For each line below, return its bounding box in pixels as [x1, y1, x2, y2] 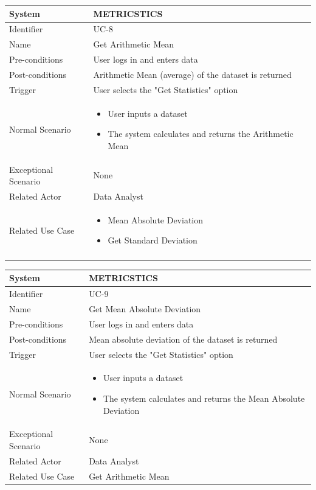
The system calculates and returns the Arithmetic [108, 127, 294, 140]
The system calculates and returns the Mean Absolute [103, 391, 305, 404]
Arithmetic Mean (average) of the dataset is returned [93, 68, 292, 80]
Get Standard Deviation [108, 234, 197, 247]
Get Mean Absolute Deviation [89, 303, 201, 315]
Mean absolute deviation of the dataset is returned [89, 332, 278, 345]
